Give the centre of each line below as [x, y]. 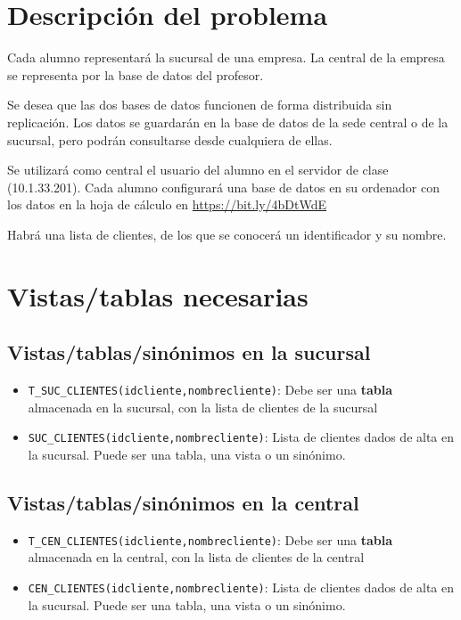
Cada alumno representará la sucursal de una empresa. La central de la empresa [226, 57]
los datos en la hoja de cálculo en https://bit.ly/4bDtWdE [167, 204]
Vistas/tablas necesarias [158, 295]
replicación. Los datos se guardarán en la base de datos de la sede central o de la [228, 122]
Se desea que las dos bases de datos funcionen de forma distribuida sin [200, 105]
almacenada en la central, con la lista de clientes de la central [196, 557]
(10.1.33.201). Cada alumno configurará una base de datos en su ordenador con [223, 187]
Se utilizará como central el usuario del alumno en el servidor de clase [198, 170]
